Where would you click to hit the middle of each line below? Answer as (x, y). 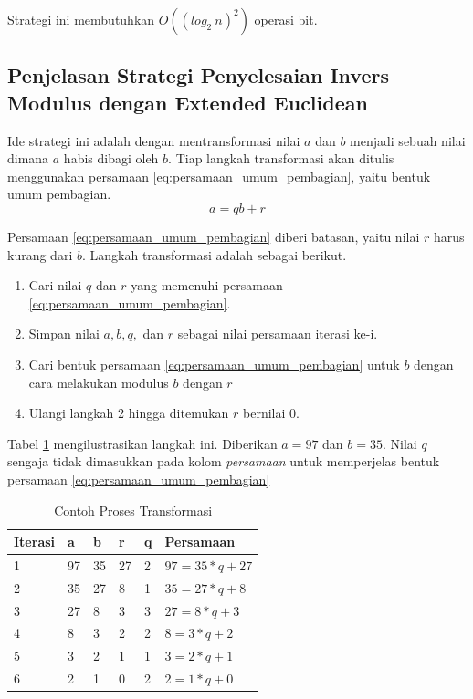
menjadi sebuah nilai (408, 140)
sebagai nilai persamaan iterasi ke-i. (278, 334)
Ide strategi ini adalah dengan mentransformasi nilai (154, 140)
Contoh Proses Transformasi (133, 510)
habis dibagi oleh (111, 158)
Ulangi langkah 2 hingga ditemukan (129, 413)
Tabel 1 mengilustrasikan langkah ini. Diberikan (142, 443)
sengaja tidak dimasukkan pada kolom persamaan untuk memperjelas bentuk (224, 461)
